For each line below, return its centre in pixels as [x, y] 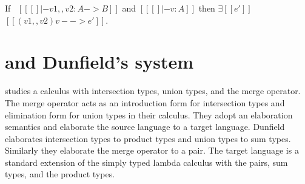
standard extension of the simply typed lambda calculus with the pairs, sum [146, 162]
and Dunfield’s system [99, 62]
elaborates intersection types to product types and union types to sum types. [148, 138]
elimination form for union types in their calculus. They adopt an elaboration [149, 114]
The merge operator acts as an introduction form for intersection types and [145, 102]
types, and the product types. [60, 174]
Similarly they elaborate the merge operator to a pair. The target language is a [152, 150]
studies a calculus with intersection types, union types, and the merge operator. [153, 91]
